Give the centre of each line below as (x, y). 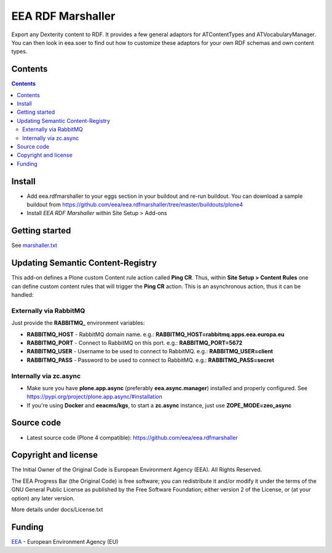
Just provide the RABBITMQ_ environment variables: (78, 323)
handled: (22, 295)
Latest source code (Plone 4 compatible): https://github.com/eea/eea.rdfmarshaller (132, 437)
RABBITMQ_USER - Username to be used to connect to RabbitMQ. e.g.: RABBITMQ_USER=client (150, 351)
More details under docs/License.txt (57, 509)
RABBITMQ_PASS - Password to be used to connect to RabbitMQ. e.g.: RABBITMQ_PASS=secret (151, 360)
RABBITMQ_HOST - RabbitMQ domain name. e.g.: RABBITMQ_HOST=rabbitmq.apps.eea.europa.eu (156, 334)
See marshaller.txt (34, 245)
